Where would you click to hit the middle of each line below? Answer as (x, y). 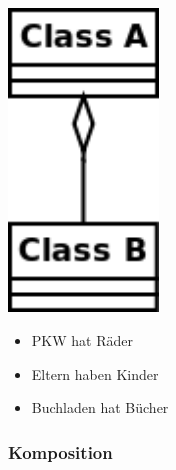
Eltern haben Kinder (95, 373)
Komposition (60, 451)
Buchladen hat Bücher (100, 407)
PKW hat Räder (82, 339)
